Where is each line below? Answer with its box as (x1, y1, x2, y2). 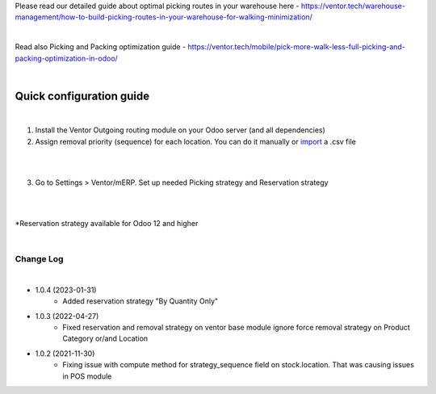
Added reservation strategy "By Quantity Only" (62, 296, 219, 306)
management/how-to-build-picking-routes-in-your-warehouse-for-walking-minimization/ (15, 12, 312, 22)
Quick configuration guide (15, 89, 150, 103)
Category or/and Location (62, 333, 149, 343)
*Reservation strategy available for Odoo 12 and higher (15, 218, 199, 228)
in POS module (62, 371, 112, 381)
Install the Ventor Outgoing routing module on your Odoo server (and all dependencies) (35, 125, 326, 135)
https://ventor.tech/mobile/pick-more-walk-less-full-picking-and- (187, 42, 405, 52)
